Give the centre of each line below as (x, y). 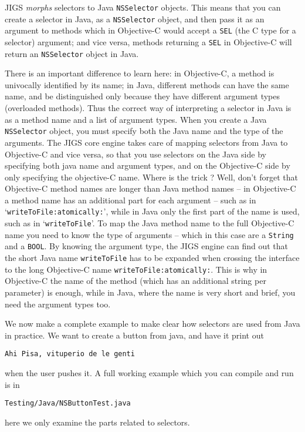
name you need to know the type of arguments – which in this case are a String (149, 234)
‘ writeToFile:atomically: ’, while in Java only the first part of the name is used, (152, 211)
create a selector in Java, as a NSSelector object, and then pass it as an (135, 19)
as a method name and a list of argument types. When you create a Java (136, 119)
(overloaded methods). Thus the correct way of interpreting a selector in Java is (148, 108)
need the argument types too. (58, 304)
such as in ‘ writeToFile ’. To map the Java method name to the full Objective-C (150, 223)
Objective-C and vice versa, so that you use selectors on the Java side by (135, 154)
